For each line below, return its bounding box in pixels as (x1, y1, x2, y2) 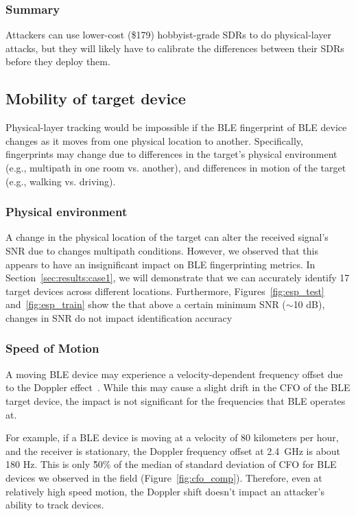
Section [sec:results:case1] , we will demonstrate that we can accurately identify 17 (5, 270, 350, 285)
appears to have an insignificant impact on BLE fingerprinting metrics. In (5, 257, 316, 271)
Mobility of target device (5, 88, 186, 109)
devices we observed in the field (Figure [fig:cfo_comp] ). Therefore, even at (5, 470, 322, 484)
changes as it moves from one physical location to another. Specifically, (5, 133, 303, 148)
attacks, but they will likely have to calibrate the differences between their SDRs (5, 40, 344, 55)
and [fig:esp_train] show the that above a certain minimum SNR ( (5, 297, 286, 312)
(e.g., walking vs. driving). (5, 174, 116, 188)
